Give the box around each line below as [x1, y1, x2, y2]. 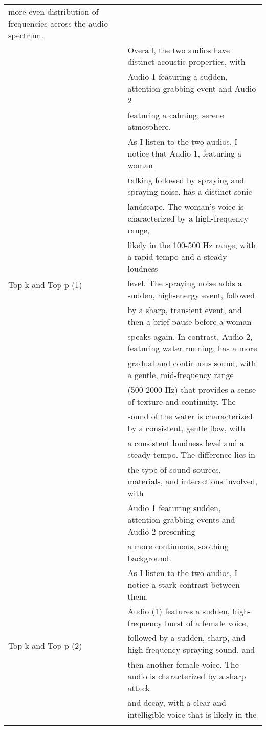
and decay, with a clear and [127, 697, 226, 709]
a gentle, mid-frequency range [127, 369, 234, 381]
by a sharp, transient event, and [127, 304, 242, 316]
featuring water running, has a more [127, 342, 257, 354]
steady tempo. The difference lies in [127, 449, 256, 460]
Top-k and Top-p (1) [8, 279, 82, 291]
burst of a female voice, [164, 617, 248, 629]
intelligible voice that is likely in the [127, 709, 257, 720]
